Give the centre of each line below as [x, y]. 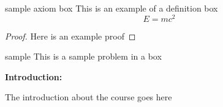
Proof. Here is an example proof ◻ [70, 36]
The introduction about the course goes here [89, 97]
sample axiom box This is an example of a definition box [112, 8]
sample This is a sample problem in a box [83, 56]
